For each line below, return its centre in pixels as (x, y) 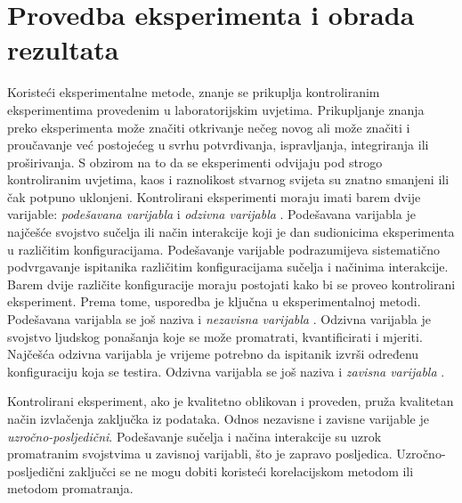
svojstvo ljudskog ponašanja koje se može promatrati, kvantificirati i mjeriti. (215, 336)
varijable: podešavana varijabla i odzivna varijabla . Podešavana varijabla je (211, 214)
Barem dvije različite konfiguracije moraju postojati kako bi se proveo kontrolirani (231, 284)
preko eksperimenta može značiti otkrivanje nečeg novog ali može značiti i (209, 127)
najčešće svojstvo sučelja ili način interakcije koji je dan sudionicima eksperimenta (231, 232)
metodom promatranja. (70, 488)
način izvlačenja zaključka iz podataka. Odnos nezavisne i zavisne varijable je (218, 418)
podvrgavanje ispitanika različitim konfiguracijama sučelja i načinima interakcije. (228, 267)
